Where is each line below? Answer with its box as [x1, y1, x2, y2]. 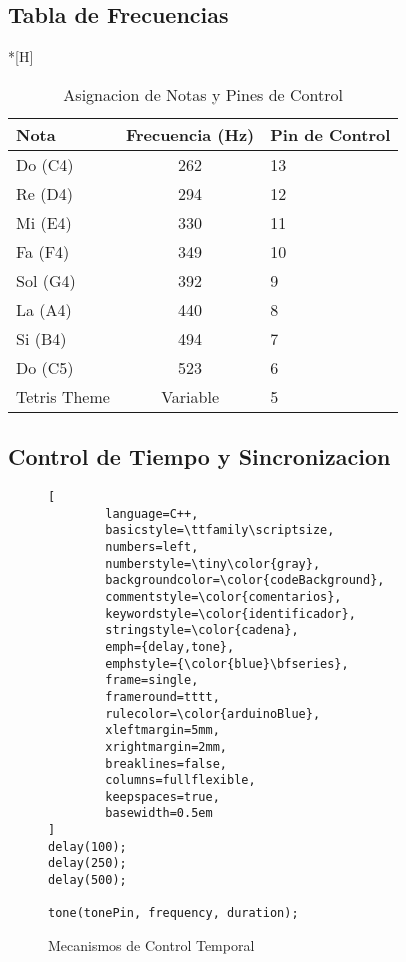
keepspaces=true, [105, 789, 220, 804]
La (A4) [16, 297, 72, 321]
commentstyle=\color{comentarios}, [105, 589, 342, 604]
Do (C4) [16, 152, 74, 176]
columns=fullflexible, [105, 773, 256, 788]
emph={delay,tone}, [105, 639, 235, 654]
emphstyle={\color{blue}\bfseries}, [105, 656, 349, 671]
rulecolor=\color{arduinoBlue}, [105, 706, 321, 721]
